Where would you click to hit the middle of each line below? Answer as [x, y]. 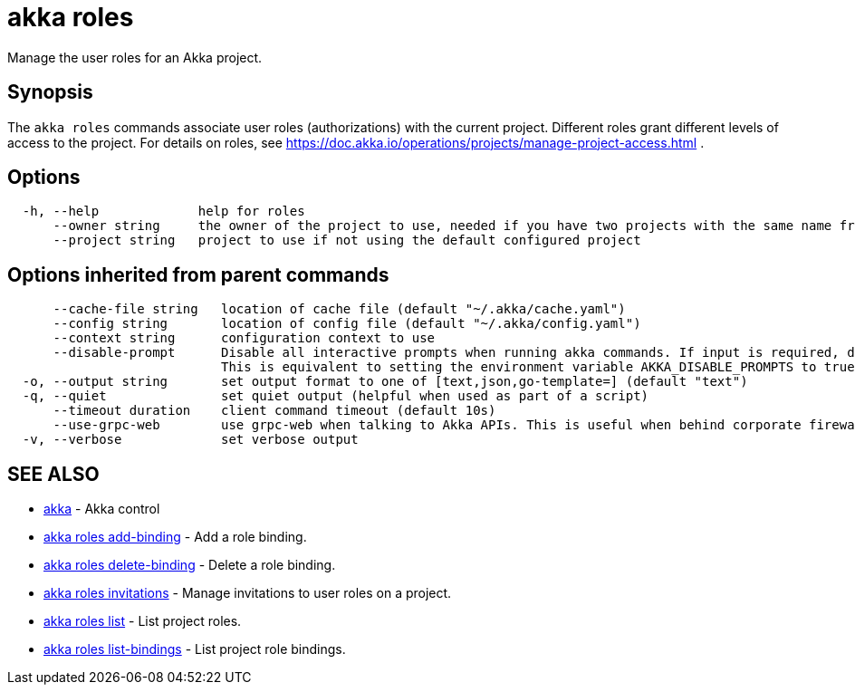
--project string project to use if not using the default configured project [347, 240]
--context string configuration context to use [244, 338]
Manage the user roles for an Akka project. [135, 57]
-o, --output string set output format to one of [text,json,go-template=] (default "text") [385, 382]
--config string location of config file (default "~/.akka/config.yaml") [347, 324]
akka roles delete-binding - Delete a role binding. [190, 565]
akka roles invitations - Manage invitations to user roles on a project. [248, 593]
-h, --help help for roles [163, 211]
